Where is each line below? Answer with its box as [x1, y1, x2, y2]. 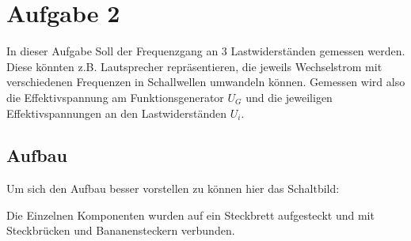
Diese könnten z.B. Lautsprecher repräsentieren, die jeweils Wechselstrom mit [6, 58, 382, 74]
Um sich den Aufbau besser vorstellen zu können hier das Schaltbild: [6, 180, 340, 197]
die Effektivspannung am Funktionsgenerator [6, 88, 224, 105]
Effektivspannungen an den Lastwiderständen [6, 104, 226, 121]
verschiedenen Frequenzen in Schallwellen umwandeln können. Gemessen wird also [6, 73, 405, 90]
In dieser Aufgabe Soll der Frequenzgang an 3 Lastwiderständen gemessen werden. [6, 43, 405, 59]
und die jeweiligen [245, 88, 333, 105]
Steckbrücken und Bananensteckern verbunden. [6, 222, 235, 239]
